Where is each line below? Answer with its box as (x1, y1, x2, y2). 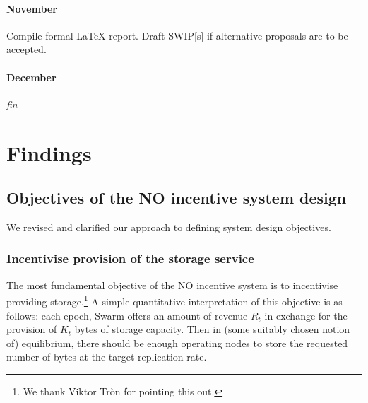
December (6, 69, 57, 84)
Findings (6, 138, 92, 167)
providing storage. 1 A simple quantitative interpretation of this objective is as (6, 292, 343, 309)
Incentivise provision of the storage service (6, 250, 254, 267)
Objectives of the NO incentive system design (6, 187, 347, 209)
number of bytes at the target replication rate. (6, 349, 207, 364)
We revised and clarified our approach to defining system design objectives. (6, 219, 331, 234)
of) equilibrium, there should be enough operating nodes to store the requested (6, 335, 348, 350)
